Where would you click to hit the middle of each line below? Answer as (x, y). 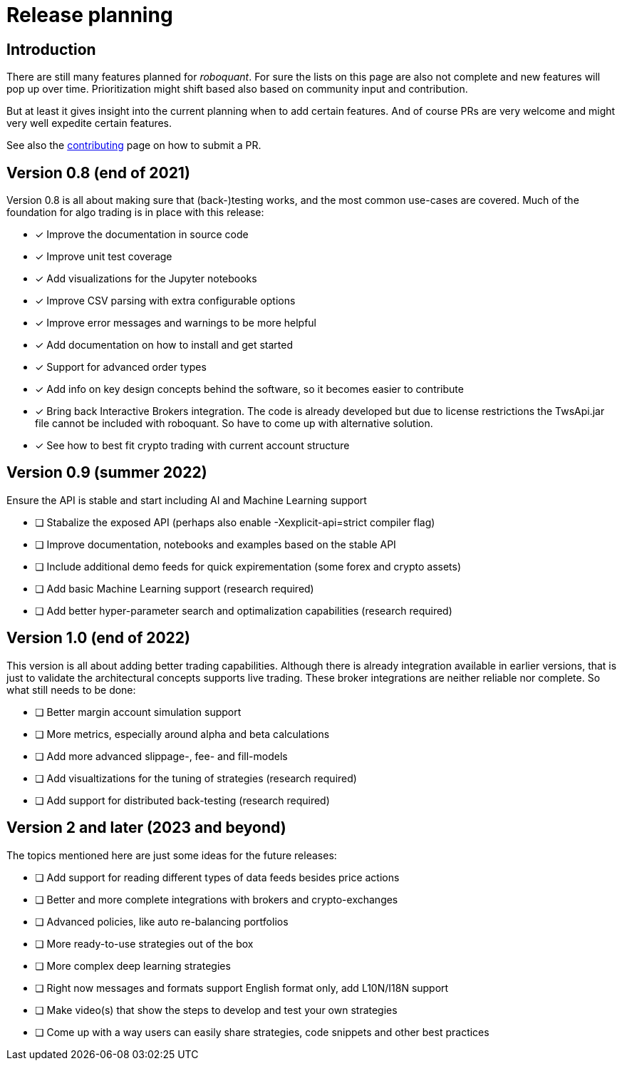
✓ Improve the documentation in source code (142, 235)
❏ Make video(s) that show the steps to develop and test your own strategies (216, 1010)
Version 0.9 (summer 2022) (107, 473)
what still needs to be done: (71, 690)
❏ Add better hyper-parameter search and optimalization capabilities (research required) (244, 610)
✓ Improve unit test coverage (104, 257)
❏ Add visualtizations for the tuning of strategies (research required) (196, 778)
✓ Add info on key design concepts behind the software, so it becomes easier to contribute (249, 389)
